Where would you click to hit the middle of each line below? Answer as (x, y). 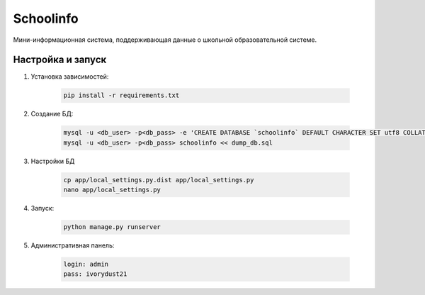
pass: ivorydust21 (95, 274)
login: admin (86, 265)
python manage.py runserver (112, 227)
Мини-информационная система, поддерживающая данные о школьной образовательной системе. (165, 40)
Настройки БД (53, 161)
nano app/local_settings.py (112, 190)
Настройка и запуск (60, 60)
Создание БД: (52, 114)
